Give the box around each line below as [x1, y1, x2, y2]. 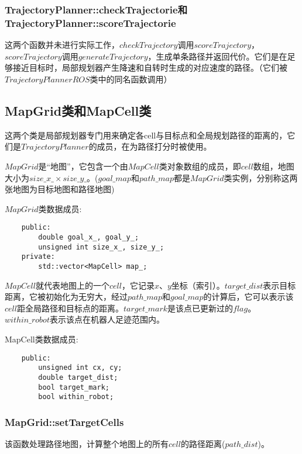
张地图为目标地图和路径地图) [5, 183, 115, 195]
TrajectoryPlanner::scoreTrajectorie [5, 15, 176, 30]
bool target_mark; [38, 383, 109, 391]
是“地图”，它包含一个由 [38, 160, 128, 172]
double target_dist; [38, 373, 118, 382]
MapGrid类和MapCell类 [5, 101, 152, 119]
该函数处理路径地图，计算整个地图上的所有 [5, 438, 169, 450]
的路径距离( [180, 438, 225, 450]
